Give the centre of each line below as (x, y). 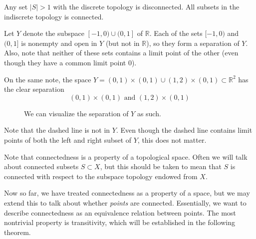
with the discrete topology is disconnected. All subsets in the (146, 6)
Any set (16, 6)
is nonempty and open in (59, 43)
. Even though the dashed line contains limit (184, 130)
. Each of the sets (176, 33)
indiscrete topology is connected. (54, 16)
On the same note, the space (48, 79)
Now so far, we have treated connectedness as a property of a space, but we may (127, 193)
